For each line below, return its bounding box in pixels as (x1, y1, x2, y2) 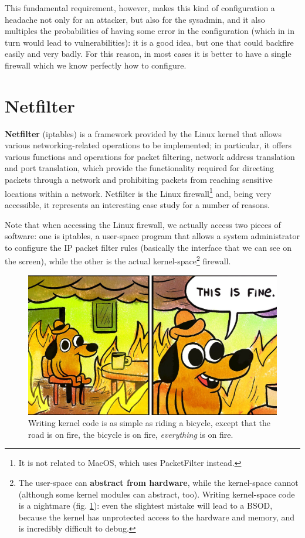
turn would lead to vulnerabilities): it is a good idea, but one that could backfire (5, 36, 294, 48)
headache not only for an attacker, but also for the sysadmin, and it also (5, 13, 265, 25)
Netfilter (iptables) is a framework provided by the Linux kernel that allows (5, 127, 282, 139)
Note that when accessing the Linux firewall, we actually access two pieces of (5, 218, 281, 230)
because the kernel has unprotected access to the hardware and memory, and (18, 510, 295, 523)
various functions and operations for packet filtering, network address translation (5, 150, 295, 162)
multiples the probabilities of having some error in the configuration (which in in (5, 25, 294, 37)
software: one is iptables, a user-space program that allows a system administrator (5, 230, 300, 242)
